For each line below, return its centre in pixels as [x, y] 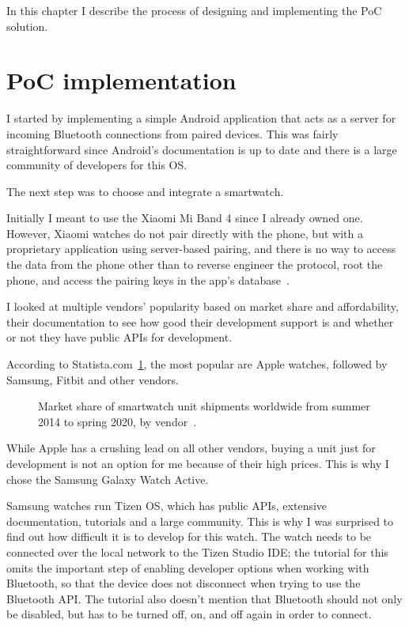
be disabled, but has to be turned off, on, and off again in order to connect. [189, 614]
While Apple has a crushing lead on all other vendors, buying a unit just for [191, 448]
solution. [27, 26]
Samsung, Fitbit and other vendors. [93, 379]
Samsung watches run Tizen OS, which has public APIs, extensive [167, 506]
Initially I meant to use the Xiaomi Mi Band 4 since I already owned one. [185, 218]
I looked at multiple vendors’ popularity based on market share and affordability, [203, 306]
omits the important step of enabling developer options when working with [188, 567]
